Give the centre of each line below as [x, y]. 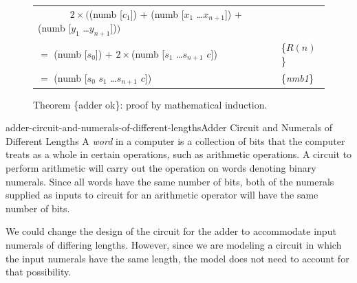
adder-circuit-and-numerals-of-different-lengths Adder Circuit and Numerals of [169, 127]
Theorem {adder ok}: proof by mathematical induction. [150, 104]
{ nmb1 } [297, 78]
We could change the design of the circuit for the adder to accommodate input [171, 231]
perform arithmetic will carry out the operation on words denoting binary [161, 168]
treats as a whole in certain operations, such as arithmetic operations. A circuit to [179, 154]
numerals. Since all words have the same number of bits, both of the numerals [170, 181]
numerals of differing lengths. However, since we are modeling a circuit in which [174, 244]
